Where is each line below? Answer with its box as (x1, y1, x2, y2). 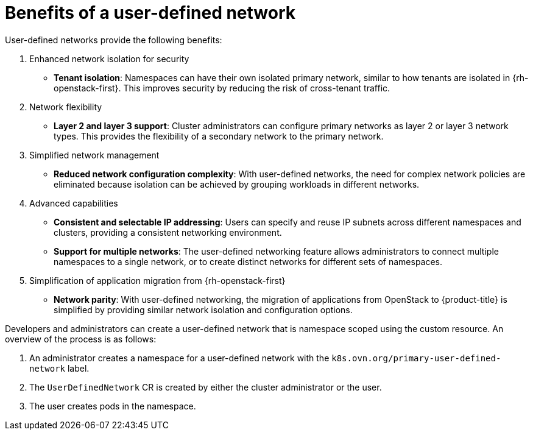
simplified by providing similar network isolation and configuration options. (54, 304, 353, 315)
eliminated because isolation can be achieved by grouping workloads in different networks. (54, 179, 420, 189)
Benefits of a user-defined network (5, 2, 296, 23)
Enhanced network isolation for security (29, 53, 189, 64)
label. (67, 362, 90, 373)
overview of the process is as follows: (5, 333, 157, 344)
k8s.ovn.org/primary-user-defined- (331, 353, 501, 363)
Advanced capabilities (29, 197, 118, 208)
